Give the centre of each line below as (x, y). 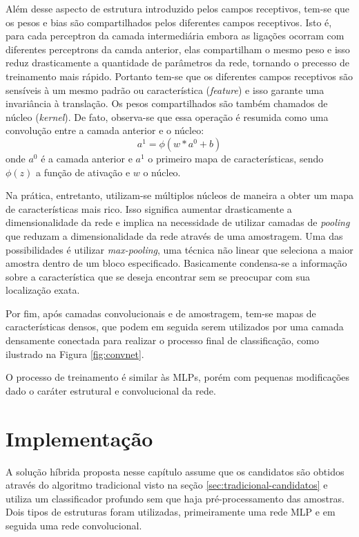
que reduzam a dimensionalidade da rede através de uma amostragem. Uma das (174, 235)
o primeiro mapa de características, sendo (236, 158)
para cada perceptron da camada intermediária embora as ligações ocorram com (175, 36)
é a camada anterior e (87, 158)
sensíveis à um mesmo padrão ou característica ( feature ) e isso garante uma (165, 89)
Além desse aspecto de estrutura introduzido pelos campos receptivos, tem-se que (178, 8)
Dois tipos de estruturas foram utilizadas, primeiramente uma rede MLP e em (171, 512)
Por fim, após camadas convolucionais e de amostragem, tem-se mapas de (161, 313)
